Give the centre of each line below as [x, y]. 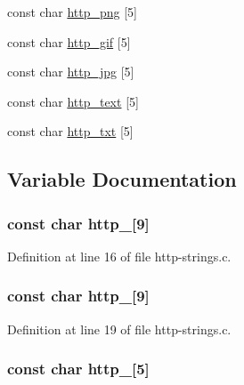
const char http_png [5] [72, 12]
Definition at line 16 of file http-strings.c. [119, 256]
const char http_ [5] [78, 369]
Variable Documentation [122, 179]
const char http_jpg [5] [71, 72]
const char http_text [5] [73, 101]
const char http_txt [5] [70, 131]
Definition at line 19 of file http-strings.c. [119, 329]
